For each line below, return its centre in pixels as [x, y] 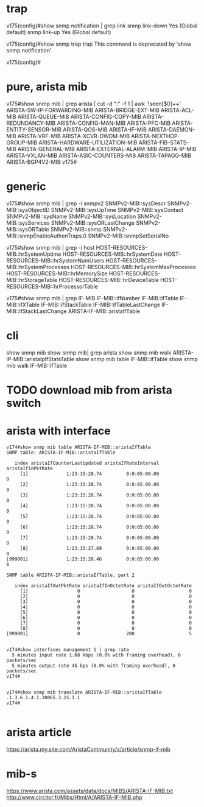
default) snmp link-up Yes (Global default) [59, 32]
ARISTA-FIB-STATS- [164, 143]
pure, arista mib [47, 87]
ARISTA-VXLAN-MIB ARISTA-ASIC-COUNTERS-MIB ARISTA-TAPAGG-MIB [99, 155]
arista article [39, 732]
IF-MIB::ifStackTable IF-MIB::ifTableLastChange [100, 305]
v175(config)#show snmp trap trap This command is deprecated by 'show [99, 44]
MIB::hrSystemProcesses [38, 267]
